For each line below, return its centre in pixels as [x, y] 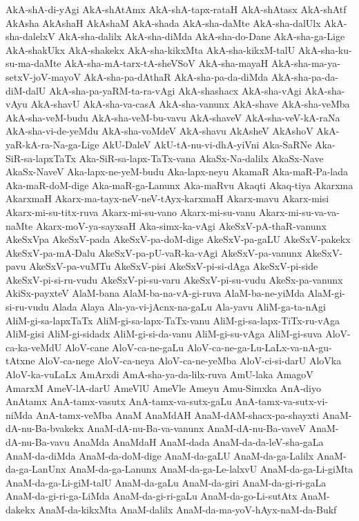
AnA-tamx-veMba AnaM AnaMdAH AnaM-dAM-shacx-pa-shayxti [177, 414]
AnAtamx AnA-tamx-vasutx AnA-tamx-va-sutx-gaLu [119, 401]
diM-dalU [26, 90]
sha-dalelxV [30, 36]
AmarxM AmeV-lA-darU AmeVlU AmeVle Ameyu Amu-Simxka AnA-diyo [164, 387]
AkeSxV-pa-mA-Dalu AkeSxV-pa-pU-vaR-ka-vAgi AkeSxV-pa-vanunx [154, 252]
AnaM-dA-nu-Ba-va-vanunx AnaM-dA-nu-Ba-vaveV [196, 428]
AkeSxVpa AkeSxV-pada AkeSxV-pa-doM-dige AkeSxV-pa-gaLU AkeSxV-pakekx [178, 239]
